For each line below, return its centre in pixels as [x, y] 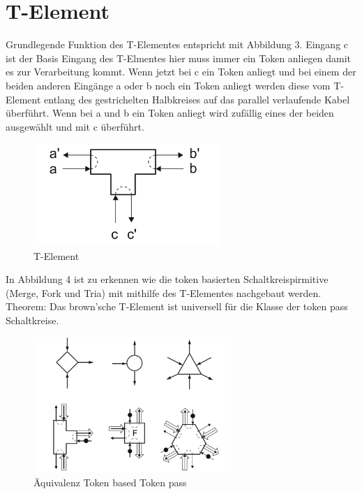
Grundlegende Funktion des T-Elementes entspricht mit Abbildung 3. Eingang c [177, 44]
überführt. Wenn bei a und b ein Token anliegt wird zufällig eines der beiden [170, 113]
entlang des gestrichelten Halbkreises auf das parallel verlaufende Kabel [197, 99]
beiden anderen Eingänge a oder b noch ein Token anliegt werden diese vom [168, 85]
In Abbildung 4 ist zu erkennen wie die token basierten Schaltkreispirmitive [167, 279]
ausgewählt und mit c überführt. [75, 126]
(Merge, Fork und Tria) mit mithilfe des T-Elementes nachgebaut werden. [164, 292]
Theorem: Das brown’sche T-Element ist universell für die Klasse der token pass [177, 306]
